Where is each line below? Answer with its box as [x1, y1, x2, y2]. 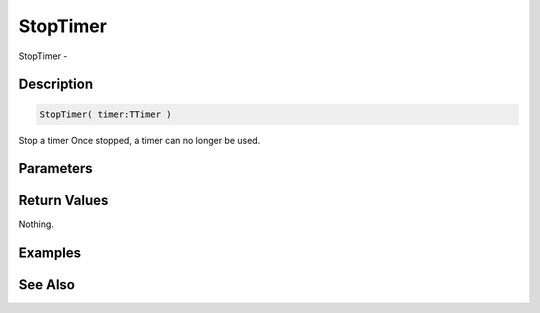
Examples [18, 245, 82, 262]
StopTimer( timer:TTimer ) [39, 108, 172, 120]
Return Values [18, 192, 109, 209]
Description [18, 76, 94, 93]
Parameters [18, 160, 93, 177]
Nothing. [18, 218, 55, 230]
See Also [18, 276, 75, 294]
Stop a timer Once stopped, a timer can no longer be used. [18, 134, 261, 146]
